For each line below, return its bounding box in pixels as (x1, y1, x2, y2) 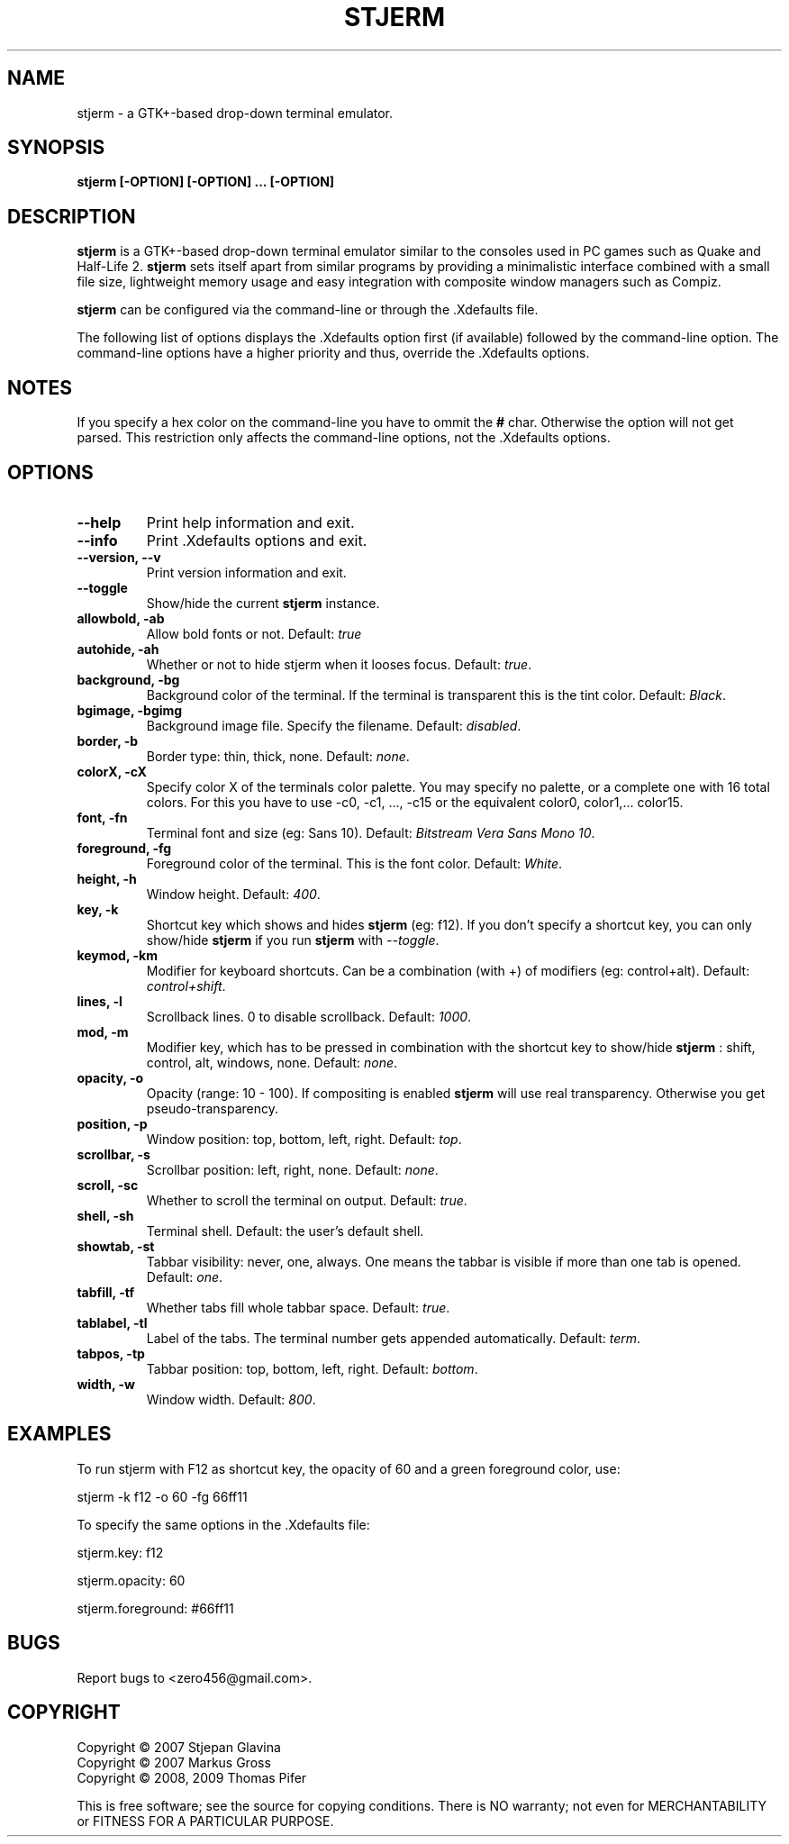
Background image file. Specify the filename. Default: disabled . (146, 717, 521, 733)
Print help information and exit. (146, 513, 355, 531)
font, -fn (77, 809, 128, 825)
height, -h (77, 870, 137, 886)
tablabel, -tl (77, 1314, 148, 1331)
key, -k (77, 901, 119, 917)
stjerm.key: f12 (77, 1544, 164, 1560)
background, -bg (77, 671, 180, 687)
